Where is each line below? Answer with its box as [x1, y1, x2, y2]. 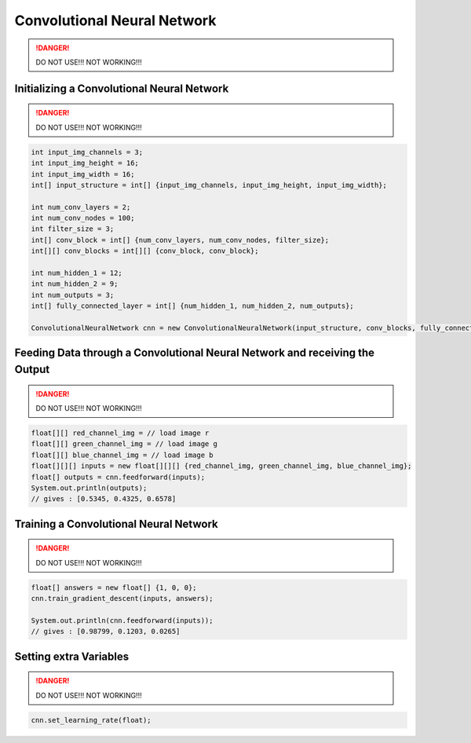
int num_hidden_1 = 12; [31, 269, 123, 278]
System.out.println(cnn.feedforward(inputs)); [31, 616, 214, 624]
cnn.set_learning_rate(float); [31, 716, 152, 724]
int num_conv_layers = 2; [31, 203, 131, 211]
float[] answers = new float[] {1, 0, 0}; [31, 583, 197, 592]
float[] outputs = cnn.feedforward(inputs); [31, 472, 206, 481]
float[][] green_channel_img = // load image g [31, 440, 217, 448]
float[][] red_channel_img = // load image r [31, 428, 210, 437]
